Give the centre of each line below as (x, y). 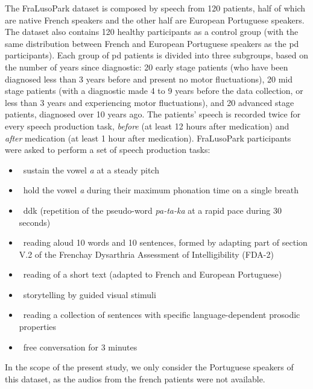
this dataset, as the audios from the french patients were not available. (135, 378)
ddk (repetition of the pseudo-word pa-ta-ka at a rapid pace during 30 (152, 210)
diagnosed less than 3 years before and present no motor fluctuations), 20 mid (149, 79)
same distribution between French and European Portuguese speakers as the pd (152, 43)
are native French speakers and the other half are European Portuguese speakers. (155, 20)
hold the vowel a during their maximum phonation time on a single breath (161, 190)
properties (38, 327)
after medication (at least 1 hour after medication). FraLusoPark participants (148, 138)
